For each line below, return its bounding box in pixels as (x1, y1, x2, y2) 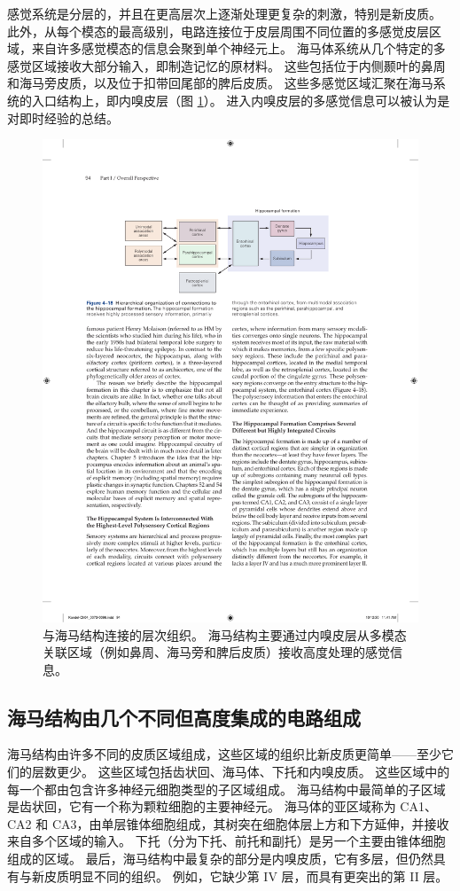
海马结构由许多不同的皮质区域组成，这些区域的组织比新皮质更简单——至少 (7, 745, 441, 763)
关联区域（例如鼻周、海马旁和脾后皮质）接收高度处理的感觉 (43, 643, 390, 661)
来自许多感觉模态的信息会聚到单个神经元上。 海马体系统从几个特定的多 (31, 39, 446, 58)
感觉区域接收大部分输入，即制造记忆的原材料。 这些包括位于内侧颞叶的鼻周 (7, 56, 446, 74)
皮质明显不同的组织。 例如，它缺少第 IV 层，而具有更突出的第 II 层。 (43, 866, 448, 885)
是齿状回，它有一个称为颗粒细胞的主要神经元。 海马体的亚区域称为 (7, 797, 396, 816)
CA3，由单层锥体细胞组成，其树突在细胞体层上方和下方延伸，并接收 (51, 814, 449, 832)
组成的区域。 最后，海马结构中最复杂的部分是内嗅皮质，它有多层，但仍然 (7, 849, 433, 868)
